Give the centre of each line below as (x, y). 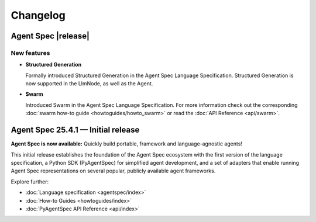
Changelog (38, 15)
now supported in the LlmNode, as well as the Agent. (89, 84)
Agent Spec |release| (50, 36)
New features (30, 53)
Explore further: (30, 182)
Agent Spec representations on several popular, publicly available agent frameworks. (113, 171)
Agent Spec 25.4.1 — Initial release (75, 130)
